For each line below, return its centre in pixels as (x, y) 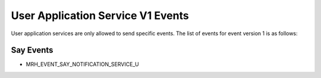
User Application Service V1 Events (100, 15)
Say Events (32, 50)
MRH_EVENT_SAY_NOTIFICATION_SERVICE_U (82, 64)
